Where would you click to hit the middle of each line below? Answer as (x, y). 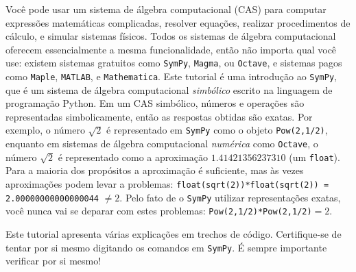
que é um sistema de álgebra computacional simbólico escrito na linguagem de (169, 89)
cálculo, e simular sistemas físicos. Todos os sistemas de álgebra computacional (171, 36)
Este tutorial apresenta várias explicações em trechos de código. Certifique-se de (174, 234)
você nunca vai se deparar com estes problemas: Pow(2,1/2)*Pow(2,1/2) (159, 211)
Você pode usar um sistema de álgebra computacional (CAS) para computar (166, 9)
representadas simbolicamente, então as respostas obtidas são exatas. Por (159, 116)
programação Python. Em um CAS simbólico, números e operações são (155, 103)
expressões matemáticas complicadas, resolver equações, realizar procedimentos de (178, 22)
